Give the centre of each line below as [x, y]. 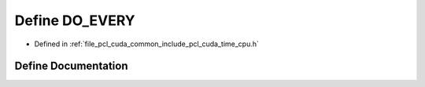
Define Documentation [71, 66]
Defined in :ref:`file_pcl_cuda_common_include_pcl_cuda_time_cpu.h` [147, 44]
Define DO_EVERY [75, 20]
